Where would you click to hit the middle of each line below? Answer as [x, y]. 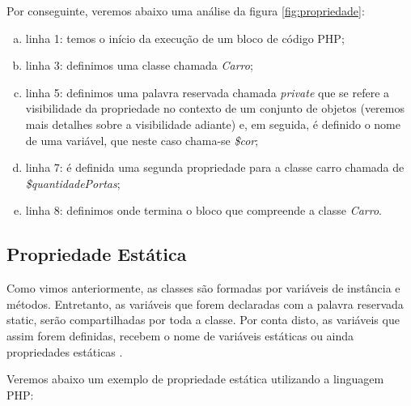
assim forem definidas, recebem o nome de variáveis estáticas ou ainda [180, 335]
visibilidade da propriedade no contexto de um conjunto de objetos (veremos [215, 108]
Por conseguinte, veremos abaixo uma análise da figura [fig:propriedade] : [186, 11]
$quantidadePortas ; [73, 183]
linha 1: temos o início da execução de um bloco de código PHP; [185, 38]
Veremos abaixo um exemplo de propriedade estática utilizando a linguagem [195, 379]
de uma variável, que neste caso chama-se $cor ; [142, 140]
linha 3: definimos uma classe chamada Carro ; [139, 65]
